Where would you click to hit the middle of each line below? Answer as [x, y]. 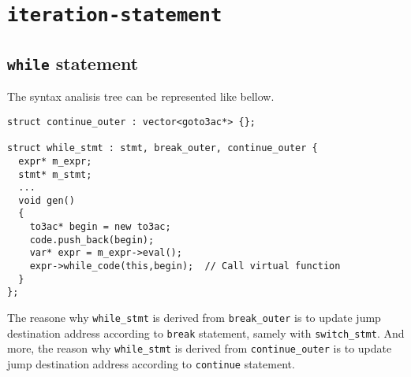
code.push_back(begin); [92, 240]
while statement [73, 63]
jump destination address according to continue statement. [151, 364]
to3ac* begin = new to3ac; [100, 227]
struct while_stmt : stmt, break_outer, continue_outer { [163, 148]
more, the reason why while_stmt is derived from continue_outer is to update [200, 348]
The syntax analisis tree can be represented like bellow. [141, 96]
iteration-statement [115, 15]
